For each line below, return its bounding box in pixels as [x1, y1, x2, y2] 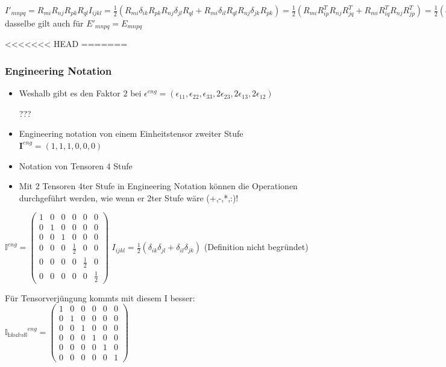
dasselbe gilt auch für [5, 17, 84, 29]
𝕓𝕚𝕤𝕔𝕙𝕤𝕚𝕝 [7, 332, 27, 339]
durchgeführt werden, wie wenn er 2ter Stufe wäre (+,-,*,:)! [19, 191, 239, 204]
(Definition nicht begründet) [204, 240, 309, 253]
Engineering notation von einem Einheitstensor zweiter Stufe [19, 127, 243, 140]
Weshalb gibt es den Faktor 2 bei [19, 87, 142, 99]
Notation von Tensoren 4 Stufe [19, 159, 133, 172]
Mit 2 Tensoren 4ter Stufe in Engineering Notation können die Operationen [19, 180, 298, 192]
